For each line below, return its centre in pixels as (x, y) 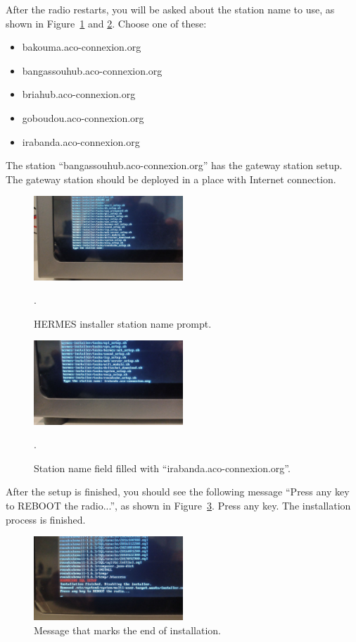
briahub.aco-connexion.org (79, 94)
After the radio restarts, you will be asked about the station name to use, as (170, 9)
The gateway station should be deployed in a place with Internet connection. (171, 179)
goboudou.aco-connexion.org (83, 117)
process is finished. (46, 519)
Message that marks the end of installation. (127, 630)
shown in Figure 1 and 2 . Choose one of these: (106, 23)
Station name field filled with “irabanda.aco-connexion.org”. (162, 468)
